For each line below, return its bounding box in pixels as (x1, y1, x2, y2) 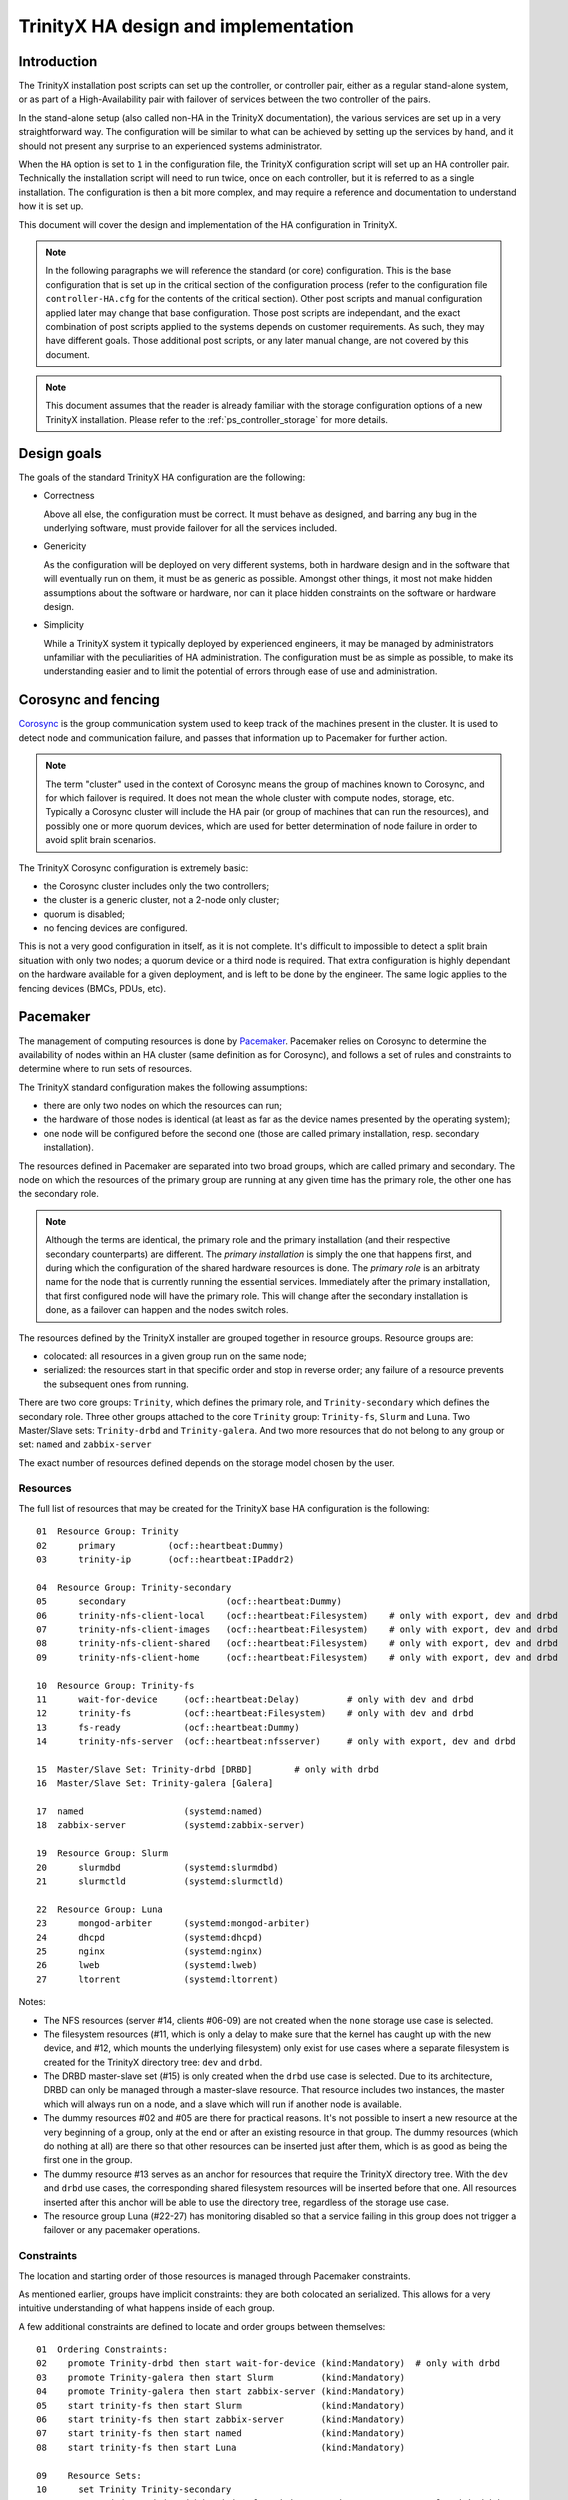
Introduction (18, 53, 98, 70)
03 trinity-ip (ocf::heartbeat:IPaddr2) (36, 1554, 295, 1565)
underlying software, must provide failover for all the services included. (43, 521, 338, 534)
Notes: (18, 1996, 46, 2008)
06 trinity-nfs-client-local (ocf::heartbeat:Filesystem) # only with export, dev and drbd (36, 1610, 559, 1621)
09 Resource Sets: (36, 2470, 142, 2481)
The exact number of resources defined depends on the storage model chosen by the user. (18, 1456, 395, 1469)
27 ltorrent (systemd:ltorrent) (36, 1973, 279, 1985)
